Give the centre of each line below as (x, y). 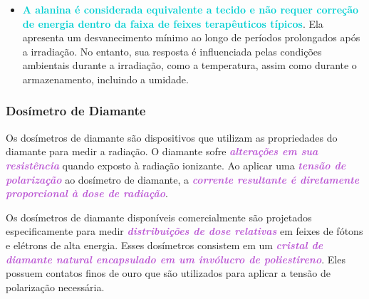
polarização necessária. (55, 287)
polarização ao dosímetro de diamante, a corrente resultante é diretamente (183, 179)
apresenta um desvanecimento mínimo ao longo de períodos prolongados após (191, 37)
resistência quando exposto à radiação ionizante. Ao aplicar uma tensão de (176, 165)
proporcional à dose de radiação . (87, 193)
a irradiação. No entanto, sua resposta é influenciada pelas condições (172, 51)
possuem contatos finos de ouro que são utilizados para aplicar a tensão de (168, 273)
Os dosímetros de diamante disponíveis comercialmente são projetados (159, 217)
